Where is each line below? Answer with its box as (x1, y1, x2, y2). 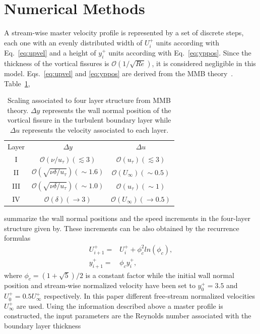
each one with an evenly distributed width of (4, 37, 143, 47)
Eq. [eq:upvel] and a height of (4, 47, 96, 58)
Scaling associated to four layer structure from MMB (8, 95, 171, 105)
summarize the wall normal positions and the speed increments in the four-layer (4, 213, 251, 224)
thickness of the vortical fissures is (4, 58, 109, 68)
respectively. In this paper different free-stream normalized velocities (44, 291, 255, 301)
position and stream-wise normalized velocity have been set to (4, 280, 196, 291)
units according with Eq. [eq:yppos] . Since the (108, 47, 251, 58)
